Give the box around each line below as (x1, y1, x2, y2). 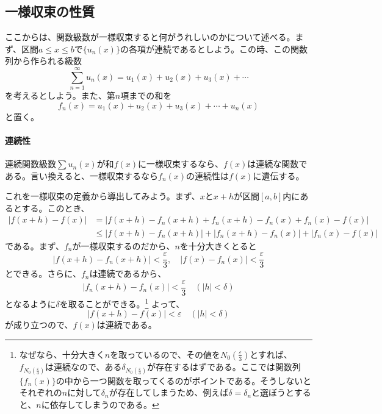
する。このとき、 (21, 201, 90, 214)
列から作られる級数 (5, 54, 82, 67)
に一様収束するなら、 (137, 157, 223, 170)
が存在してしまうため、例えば (109, 386, 229, 399)
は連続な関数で (247, 157, 308, 170)
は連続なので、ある (45, 360, 122, 373)
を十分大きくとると (179, 239, 257, 252)
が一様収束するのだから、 (72, 239, 175, 252)
